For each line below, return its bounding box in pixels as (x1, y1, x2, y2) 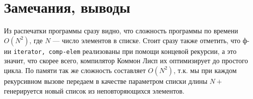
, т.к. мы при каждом (173, 65, 237, 75)
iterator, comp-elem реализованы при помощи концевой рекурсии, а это (13, 46, 237, 56)
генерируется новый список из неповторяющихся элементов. (4, 85, 185, 96)
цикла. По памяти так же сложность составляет (4, 65, 146, 75)
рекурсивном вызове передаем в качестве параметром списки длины (4, 75, 207, 86)
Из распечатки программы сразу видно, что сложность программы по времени (4, 25, 238, 36)
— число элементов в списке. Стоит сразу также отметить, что (52, 35, 241, 45)
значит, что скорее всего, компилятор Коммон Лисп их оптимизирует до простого (4, 55, 248, 66)
